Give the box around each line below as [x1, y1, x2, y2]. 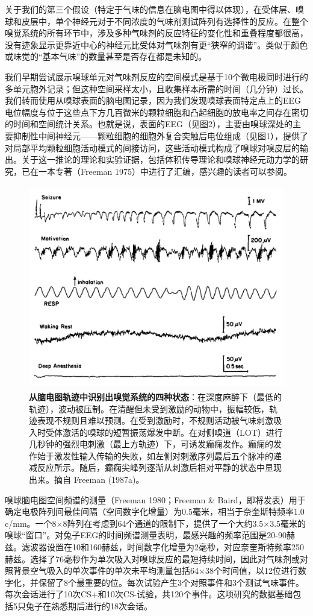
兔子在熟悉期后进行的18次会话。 [25, 600, 152, 612]
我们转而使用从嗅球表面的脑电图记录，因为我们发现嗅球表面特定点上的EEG [5, 94, 302, 107]
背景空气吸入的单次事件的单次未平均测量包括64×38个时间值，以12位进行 [13, 564, 298, 577]
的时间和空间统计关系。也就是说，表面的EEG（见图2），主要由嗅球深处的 [5, 118, 293, 130]
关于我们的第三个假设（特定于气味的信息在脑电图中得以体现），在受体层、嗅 [5, 3, 304, 15]
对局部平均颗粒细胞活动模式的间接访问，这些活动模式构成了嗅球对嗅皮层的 [5, 141, 300, 154]
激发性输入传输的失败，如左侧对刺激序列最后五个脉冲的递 [54, 449, 282, 462]
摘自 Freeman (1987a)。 [54, 473, 144, 486]
